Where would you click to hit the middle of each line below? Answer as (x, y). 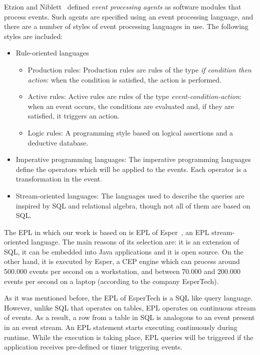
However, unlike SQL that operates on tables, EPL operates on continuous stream (130, 307)
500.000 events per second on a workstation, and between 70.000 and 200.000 (122, 271)
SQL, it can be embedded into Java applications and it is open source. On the (124, 251)
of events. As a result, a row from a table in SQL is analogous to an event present (129, 317)
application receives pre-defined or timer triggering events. (93, 347)
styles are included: (33, 36)
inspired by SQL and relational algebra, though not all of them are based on (133, 205)
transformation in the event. (59, 179)
